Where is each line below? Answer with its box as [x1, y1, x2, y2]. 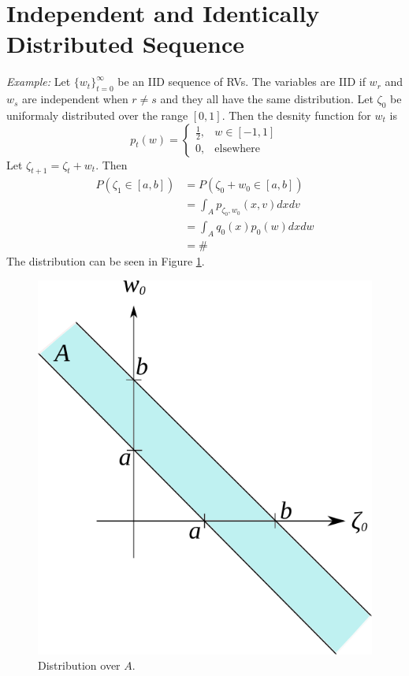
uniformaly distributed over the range [6, 106, 188, 123]
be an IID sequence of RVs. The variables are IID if [117, 73, 366, 90]
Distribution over [38, 657, 121, 674]
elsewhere [214, 143, 260, 155]
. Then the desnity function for [221, 106, 371, 123]
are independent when [22, 91, 128, 107]
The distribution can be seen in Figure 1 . [6, 252, 205, 269]
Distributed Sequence [6, 28, 244, 60]
